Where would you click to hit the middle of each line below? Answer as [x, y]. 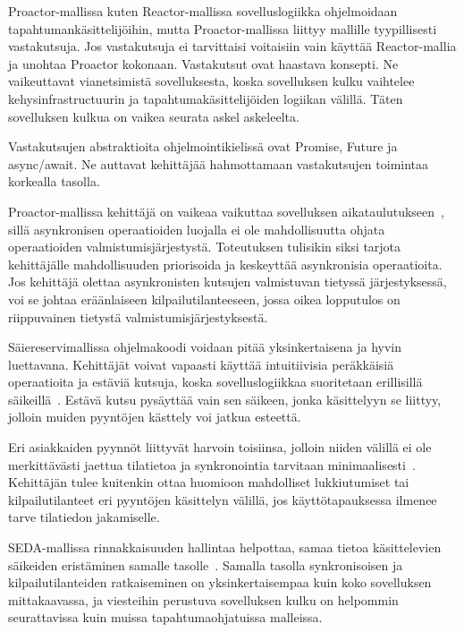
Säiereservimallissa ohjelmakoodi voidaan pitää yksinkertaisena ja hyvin [205, 347]
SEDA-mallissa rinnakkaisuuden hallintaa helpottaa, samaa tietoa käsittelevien [225, 547]
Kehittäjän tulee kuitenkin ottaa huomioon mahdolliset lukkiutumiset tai [209, 482]
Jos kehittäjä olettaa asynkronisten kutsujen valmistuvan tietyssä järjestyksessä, [228, 282]
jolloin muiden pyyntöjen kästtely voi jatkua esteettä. [155, 417]
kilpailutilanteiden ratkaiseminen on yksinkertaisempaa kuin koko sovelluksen [220, 582]
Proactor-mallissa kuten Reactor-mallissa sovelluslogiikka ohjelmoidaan [203, 11]
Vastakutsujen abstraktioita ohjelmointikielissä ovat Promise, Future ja [203, 146]
